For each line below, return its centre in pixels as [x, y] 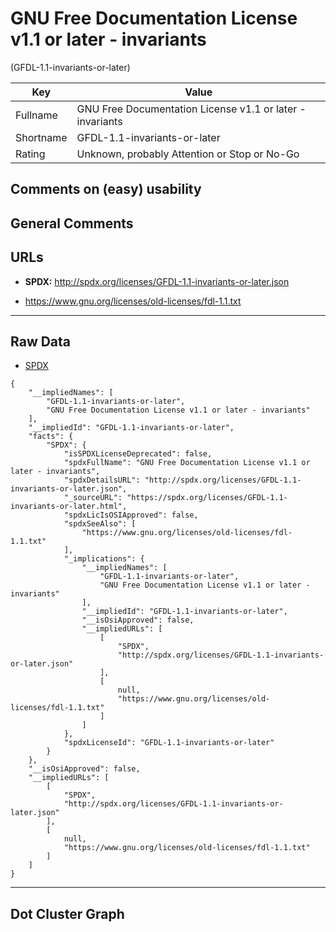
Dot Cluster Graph [67, 913]
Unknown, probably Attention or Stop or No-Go [188, 154]
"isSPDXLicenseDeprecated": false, [138, 454]
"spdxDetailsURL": [102, 480]
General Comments [72, 223]
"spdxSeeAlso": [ [100, 524]
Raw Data [41, 341]
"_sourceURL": [93, 498]
